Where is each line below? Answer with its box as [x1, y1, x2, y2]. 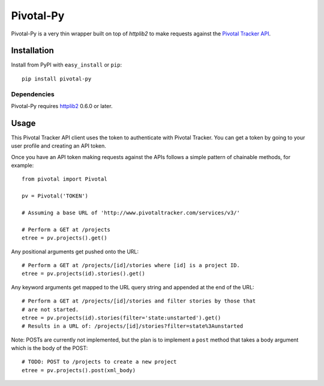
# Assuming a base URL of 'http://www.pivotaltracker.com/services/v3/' [22, 210, 240, 216]
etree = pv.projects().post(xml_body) [22, 367, 136, 373]
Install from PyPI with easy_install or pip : [11, 61, 122, 68]
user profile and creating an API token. [11, 142, 106, 149]
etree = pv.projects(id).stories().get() [22, 270, 145, 277]
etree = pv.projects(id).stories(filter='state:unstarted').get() [22, 314, 221, 321]
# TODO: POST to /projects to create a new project [22, 358, 177, 366]
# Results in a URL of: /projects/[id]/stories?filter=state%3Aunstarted [22, 323, 244, 330]
